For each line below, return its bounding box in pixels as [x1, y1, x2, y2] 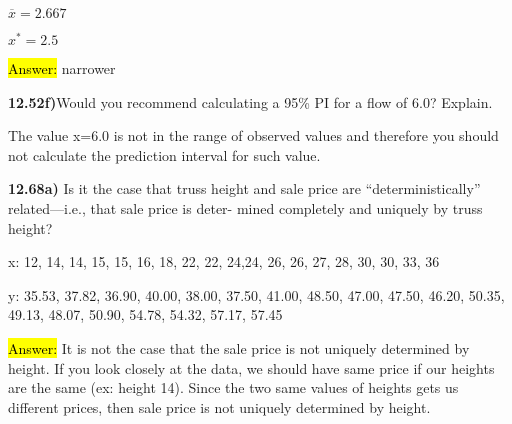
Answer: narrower [8, 58, 116, 79]
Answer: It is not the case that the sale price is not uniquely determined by [8, 338, 470, 359]
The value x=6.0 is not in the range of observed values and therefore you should [8, 125, 499, 146]
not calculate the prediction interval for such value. [8, 144, 321, 165]
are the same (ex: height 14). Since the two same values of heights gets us [8, 377, 459, 398]
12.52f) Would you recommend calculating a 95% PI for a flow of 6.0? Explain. [8, 91, 493, 112]
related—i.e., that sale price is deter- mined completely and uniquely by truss [8, 198, 483, 219]
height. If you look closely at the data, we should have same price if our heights [8, 357, 495, 378]
